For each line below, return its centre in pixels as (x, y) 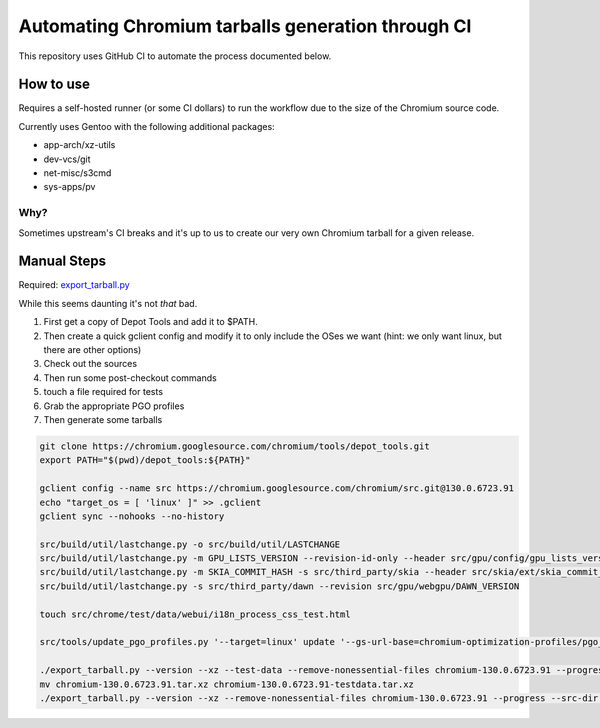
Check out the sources (90, 364)
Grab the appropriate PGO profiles (114, 406)
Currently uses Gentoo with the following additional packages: (146, 126)
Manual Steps (62, 261)
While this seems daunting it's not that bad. (108, 303)
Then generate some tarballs (103, 419)
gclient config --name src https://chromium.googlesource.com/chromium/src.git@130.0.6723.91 (277, 488)
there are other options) (92, 350)
